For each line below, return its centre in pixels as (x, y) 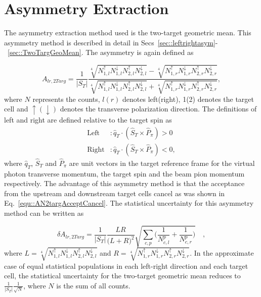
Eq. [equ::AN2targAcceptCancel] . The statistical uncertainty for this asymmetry (129, 203)
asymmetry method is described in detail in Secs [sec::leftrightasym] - (111, 42)
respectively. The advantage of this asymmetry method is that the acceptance (124, 183)
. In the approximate (222, 252)
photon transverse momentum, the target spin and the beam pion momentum (124, 173)
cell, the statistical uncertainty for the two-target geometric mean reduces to (122, 276)
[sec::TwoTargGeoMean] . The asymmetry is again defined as (101, 52)
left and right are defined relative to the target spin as (88, 119)
